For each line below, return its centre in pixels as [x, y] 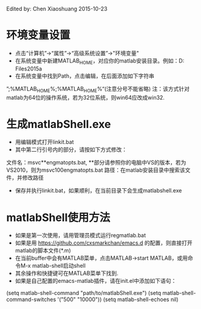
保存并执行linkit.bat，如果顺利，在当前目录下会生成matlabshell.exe [98, 191]
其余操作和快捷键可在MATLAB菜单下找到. [66, 273]
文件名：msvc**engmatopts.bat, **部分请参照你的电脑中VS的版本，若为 [96, 163]
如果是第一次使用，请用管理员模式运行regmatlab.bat [80, 236]
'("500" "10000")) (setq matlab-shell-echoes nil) [118, 299]
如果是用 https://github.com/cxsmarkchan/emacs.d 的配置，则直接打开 [104, 243]
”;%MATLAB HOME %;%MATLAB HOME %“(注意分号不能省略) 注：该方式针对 [98, 89]
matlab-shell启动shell [59, 266]
